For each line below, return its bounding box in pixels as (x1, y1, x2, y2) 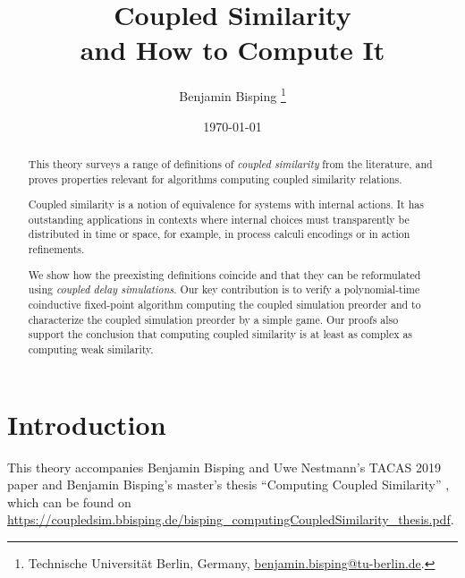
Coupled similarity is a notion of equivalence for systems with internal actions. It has (28, 197, 424, 212)
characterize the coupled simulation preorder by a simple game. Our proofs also (28, 311, 399, 327)
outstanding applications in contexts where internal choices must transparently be (28, 211, 410, 226)
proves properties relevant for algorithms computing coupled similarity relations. (28, 171, 402, 186)
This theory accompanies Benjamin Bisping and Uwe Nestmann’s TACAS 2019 (7, 457, 441, 476)
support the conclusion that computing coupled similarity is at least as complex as (28, 327, 413, 342)
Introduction (7, 405, 166, 442)
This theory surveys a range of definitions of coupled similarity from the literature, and (28, 156, 433, 171)
